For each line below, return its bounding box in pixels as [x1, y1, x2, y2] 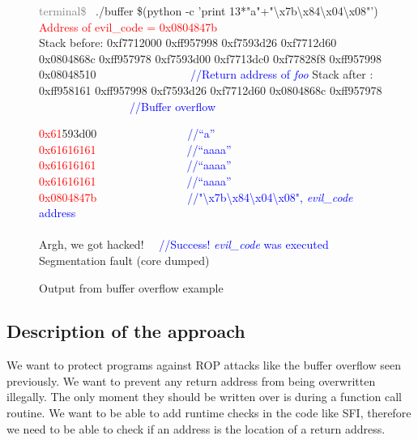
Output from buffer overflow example [39, 279, 224, 296]
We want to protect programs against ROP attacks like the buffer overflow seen [6, 357, 401, 374]
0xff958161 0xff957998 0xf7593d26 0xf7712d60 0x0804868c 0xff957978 [39, 81, 382, 98]
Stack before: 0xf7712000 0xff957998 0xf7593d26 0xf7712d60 [39, 34, 337, 51]
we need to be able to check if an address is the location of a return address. [6, 420, 386, 437]
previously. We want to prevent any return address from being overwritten [6, 372, 376, 389]
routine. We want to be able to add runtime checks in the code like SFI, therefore [6, 404, 412, 421]
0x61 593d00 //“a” [39, 125, 215, 142]
